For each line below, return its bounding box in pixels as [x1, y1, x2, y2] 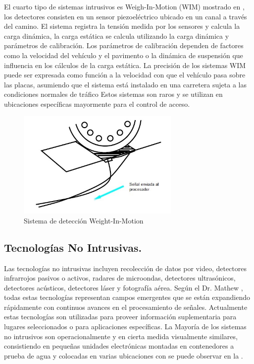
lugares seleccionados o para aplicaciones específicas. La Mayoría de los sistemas [4, 321, 247, 332]
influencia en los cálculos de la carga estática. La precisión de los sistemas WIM [4, 60, 246, 70]
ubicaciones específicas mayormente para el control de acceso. [4, 98, 190, 109]
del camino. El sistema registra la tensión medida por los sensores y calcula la [4, 21, 240, 31]
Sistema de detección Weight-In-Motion [24, 215, 144, 225]
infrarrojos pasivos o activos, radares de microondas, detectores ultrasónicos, [4, 273, 236, 283]
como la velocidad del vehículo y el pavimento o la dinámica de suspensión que [4, 50, 243, 60]
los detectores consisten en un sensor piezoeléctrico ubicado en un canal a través [4, 11, 247, 21]
